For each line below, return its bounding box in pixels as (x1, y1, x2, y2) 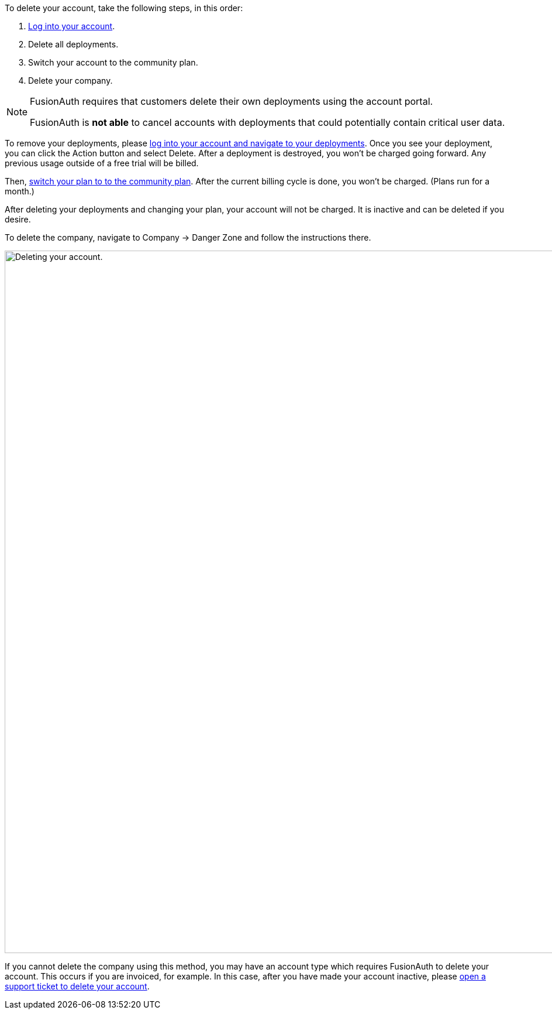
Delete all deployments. (28, 39, 119, 49)
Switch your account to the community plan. (28, 57, 198, 67)
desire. (5, 214, 31, 224)
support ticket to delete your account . (5, 981, 150, 991)
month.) (5, 186, 34, 196)
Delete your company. (28, 76, 113, 85)
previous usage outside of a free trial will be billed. (5, 158, 199, 168)
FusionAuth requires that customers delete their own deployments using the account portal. (30, 95, 433, 107)
